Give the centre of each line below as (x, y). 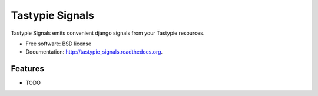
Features (27, 69)
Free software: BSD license (58, 44)
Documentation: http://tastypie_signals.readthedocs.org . (94, 52)
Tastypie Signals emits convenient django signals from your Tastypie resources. (108, 33)
